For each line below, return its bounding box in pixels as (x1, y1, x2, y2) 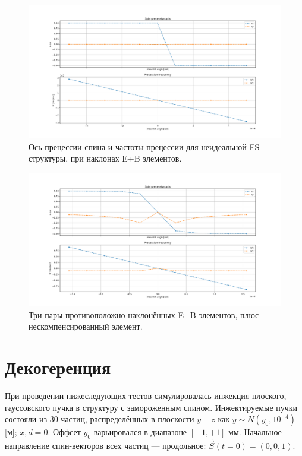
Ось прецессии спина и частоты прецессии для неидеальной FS (29, 140, 260, 153)
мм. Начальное (228, 426, 282, 438)
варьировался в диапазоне (93, 426, 187, 438)
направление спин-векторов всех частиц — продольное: (5, 439, 206, 452)
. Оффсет (48, 426, 81, 438)
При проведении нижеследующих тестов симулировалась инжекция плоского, (5, 389, 287, 402)
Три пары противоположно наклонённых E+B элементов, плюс (29, 308, 259, 321)
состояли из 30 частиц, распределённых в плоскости (5, 413, 194, 425)
